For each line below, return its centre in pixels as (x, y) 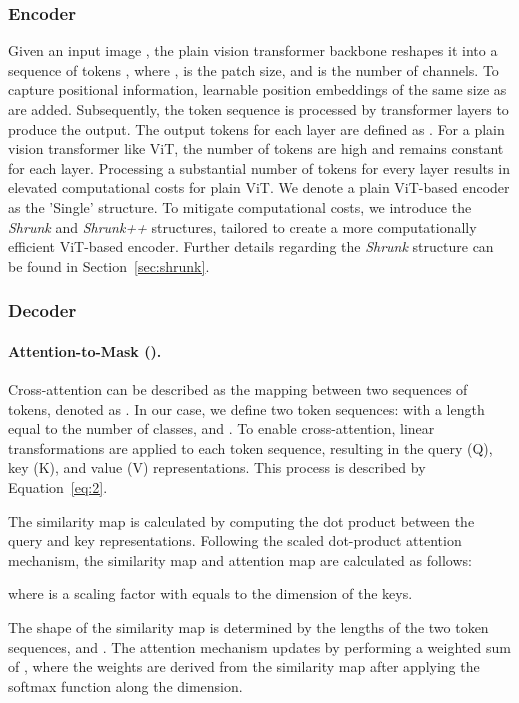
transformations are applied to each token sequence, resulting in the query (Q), (250, 447)
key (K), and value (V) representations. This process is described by (217, 467)
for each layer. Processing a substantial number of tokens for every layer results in (259, 167)
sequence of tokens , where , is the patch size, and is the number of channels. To (253, 69)
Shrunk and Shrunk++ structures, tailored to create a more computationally (242, 226)
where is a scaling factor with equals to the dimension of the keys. (210, 593)
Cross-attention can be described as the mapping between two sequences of (238, 388)
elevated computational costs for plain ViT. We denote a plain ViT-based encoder (259, 187)
